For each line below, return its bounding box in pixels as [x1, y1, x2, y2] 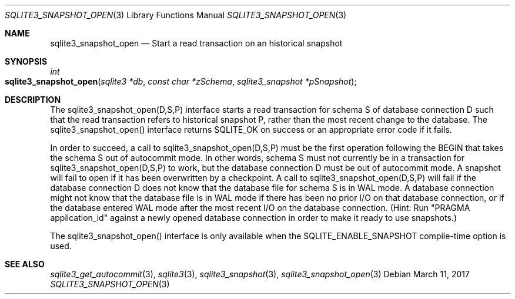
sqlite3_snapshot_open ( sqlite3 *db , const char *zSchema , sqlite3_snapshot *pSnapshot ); [5, 76, 357, 86]
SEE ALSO [5, 259, 45, 269]
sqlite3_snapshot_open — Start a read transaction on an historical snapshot [50, 38, 343, 48]
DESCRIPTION [5, 95, 61, 105]
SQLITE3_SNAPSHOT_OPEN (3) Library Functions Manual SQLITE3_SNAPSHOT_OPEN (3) [5, 10, 347, 20]
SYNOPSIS [5, 56, 48, 66]
